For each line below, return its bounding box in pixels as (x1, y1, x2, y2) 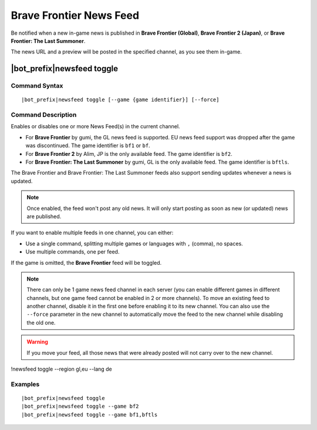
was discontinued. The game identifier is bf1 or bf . (25, 142, 150, 149)
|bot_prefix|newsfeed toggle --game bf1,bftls (21, 411, 158, 418)
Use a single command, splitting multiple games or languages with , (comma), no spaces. (25, 240, 243, 247)
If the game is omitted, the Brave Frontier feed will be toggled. (11, 259, 162, 266)
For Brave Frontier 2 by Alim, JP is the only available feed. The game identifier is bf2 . (25, 150, 232, 157)
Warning (26, 338, 48, 345)
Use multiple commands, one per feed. (25, 248, 120, 255)
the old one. (26, 319, 56, 326)
